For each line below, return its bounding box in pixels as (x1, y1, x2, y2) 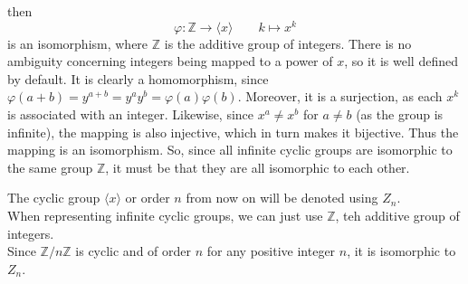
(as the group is (356, 105, 444, 124)
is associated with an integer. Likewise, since (7, 105, 254, 124)
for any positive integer (206, 241, 336, 260)
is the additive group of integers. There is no (164, 33, 412, 52)
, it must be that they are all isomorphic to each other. (105, 157, 410, 176)
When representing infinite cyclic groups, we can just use (7, 206, 323, 225)
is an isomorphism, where (7, 33, 148, 52)
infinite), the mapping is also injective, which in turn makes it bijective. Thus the (7, 122, 459, 141)
